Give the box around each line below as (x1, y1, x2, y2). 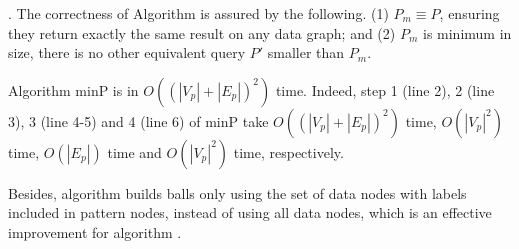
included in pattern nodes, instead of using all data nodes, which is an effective (8, 202, 492, 223)
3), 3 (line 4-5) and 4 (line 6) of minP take (8, 110, 269, 131)
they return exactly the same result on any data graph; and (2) (8, 22, 396, 43)
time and (107, 141, 162, 162)
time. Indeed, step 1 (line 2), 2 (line (275, 79, 495, 100)
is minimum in (422, 22, 512, 43)
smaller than (267, 42, 345, 63)
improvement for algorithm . (8, 221, 182, 242)
